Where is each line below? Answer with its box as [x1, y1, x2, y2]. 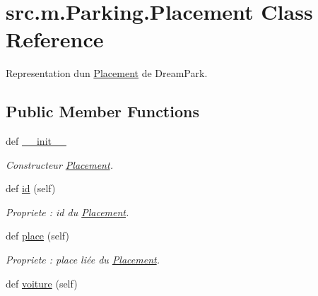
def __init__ [6, 134, 66, 148]
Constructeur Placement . [6, 157, 113, 172]
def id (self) [6, 181, 56, 196]
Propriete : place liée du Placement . [6, 252, 160, 267]
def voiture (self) [6, 276, 78, 290]
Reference [6, 25, 104, 54]
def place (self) [6, 228, 69, 243]
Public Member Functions [6, 100, 199, 122]
